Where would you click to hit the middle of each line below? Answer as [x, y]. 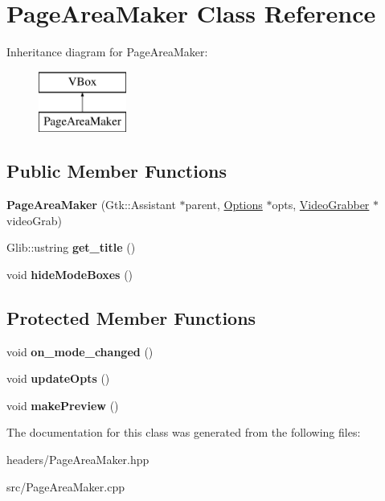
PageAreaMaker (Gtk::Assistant [91, 205]
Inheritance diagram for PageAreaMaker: [107, 52]
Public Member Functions [117, 171]
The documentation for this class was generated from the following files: [184, 432]
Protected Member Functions [131, 317]
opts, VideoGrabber [321, 205]
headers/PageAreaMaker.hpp [78, 460]
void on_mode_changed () [80, 351]
